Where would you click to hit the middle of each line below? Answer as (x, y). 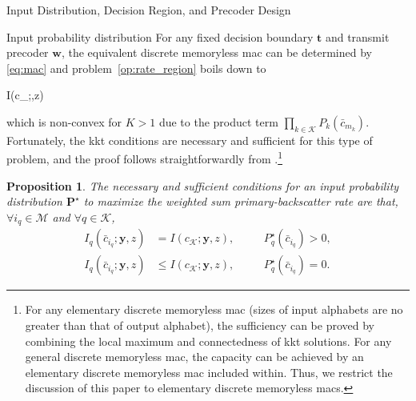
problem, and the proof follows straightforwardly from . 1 (145, 158)
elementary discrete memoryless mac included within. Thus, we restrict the (209, 372)
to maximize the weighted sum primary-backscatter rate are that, (241, 201)
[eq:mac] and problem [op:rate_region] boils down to (136, 68)
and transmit (357, 36)
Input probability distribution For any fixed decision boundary (160, 36)
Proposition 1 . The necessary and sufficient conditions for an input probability (203, 185)
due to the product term (218, 121)
